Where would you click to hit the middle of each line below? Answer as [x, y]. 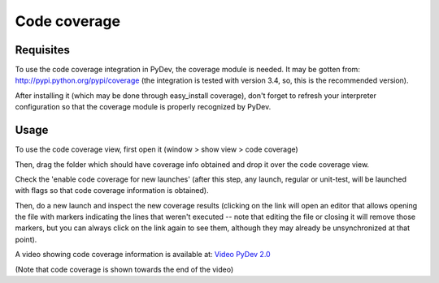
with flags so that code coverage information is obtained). [112, 191]
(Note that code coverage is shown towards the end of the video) [124, 269]
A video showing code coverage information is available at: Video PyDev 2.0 [143, 255]
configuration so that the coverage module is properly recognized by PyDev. [143, 107]
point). [26, 239]
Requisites [43, 50]
